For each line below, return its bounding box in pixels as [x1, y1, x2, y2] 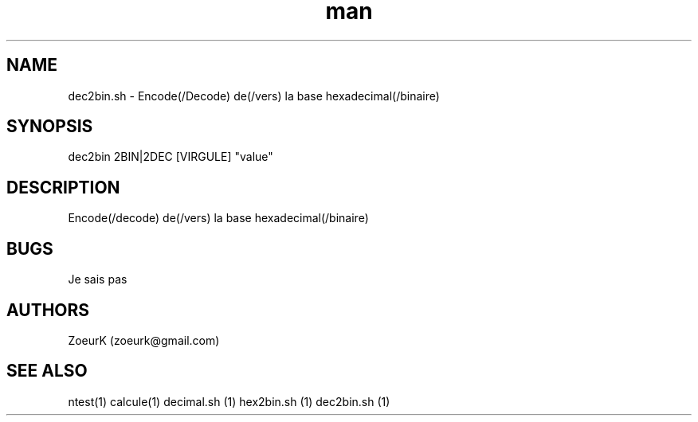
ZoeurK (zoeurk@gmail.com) [68, 333, 220, 347]
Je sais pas [68, 272, 127, 287]
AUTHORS [6, 299, 90, 320]
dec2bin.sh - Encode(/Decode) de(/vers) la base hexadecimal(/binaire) [68, 88, 440, 103]
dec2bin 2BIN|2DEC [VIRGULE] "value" [68, 150, 273, 164]
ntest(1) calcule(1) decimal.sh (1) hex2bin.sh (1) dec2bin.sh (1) [68, 394, 390, 408]
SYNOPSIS [6, 116, 93, 137]
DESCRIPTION [6, 177, 120, 197]
